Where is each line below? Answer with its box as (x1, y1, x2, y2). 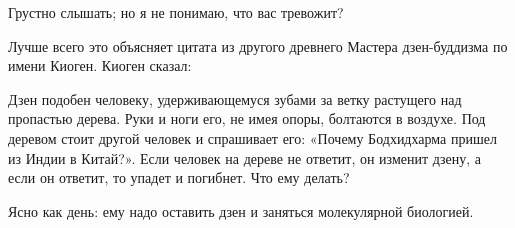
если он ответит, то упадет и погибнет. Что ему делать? (8, 167, 350, 188)
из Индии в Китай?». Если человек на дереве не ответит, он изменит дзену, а (8, 147, 482, 168)
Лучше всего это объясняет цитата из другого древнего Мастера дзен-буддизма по (8, 35, 508, 56)
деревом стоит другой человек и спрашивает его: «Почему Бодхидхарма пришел (8, 127, 497, 148)
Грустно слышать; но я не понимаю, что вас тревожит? (8, 2, 344, 22)
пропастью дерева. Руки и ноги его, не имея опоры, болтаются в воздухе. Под (8, 108, 486, 129)
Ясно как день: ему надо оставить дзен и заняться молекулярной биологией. (8, 200, 474, 221)
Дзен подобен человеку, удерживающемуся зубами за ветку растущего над (8, 88, 462, 109)
